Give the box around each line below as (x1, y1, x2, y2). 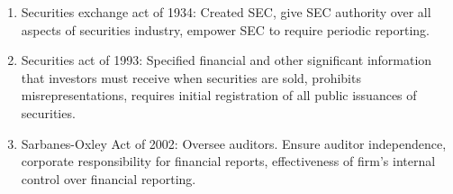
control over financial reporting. (21, 169, 196, 188)
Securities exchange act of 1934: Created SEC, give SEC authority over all (21, 3, 431, 21)
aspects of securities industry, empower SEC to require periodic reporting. (21, 20, 430, 39)
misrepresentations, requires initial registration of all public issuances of (21, 86, 417, 105)
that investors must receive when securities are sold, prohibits (21, 68, 361, 87)
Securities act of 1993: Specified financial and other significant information (21, 51, 432, 69)
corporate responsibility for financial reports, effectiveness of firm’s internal (21, 152, 436, 171)
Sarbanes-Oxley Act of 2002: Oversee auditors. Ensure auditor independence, (21, 134, 447, 152)
